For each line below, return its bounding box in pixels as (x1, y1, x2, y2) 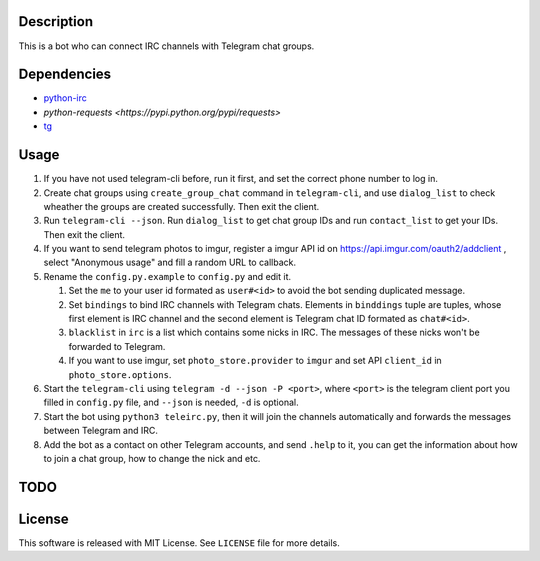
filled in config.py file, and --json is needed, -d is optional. (43, 396, 299, 409)
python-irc (43, 92, 87, 104)
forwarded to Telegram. (68, 340, 166, 352)
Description (18, 13, 94, 30)
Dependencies (18, 66, 112, 83)
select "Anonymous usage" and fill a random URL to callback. (43, 256, 297, 269)
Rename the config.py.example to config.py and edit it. (43, 270, 292, 282)
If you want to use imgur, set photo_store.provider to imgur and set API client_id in (68, 355, 442, 367)
